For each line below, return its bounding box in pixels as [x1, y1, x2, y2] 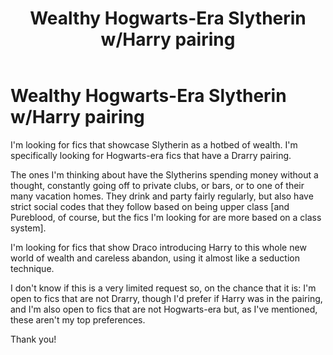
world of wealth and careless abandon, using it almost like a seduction [10, 252, 300, 264]
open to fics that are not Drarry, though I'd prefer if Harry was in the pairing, [10, 292, 323, 304]
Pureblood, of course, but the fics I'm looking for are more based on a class [10, 211, 322, 223]
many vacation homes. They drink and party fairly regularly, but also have [10, 190, 314, 202]
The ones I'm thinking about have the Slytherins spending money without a [10, 168, 319, 181]
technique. [10, 262, 55, 274]
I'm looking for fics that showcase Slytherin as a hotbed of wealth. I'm [10, 138, 298, 151]
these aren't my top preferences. [10, 313, 146, 326]
